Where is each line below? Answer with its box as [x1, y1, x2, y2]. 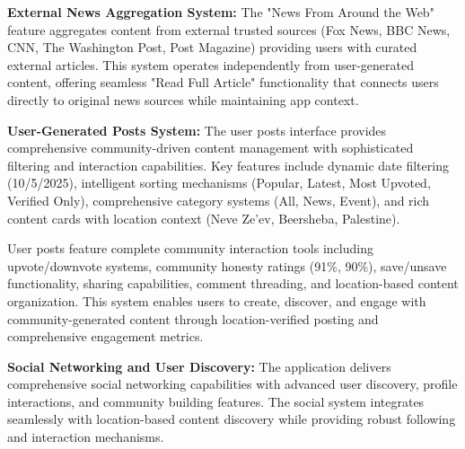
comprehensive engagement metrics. [7, 327, 204, 346]
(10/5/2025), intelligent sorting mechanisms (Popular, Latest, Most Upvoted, [7, 173, 431, 192]
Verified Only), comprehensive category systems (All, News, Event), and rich [7, 190, 430, 209]
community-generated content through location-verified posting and [7, 309, 379, 328]
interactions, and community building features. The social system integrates [7, 392, 425, 410]
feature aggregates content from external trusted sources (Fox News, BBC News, [7, 20, 451, 39]
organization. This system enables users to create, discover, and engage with [7, 291, 426, 310]
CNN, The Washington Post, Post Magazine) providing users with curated [7, 38, 417, 57]
